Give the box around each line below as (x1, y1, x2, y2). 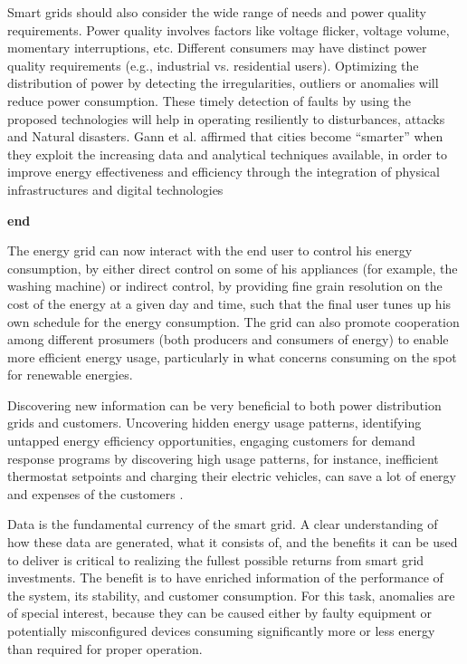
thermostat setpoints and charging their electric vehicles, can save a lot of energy (7, 467, 456, 486)
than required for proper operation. (7, 639, 203, 658)
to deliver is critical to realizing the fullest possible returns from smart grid (7, 550, 424, 569)
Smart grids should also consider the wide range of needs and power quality (7, 3, 426, 21)
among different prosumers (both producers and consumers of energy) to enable (7, 330, 449, 349)
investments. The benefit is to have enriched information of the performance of (7, 568, 443, 587)
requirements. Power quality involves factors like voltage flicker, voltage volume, (7, 20, 450, 39)
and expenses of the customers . (7, 484, 184, 503)
